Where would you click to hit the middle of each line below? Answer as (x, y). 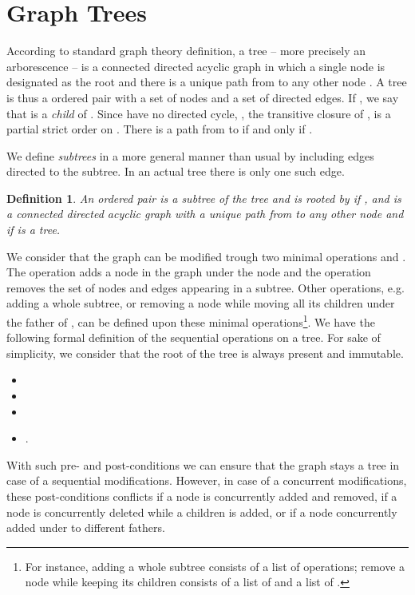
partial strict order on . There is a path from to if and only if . (160, 129)
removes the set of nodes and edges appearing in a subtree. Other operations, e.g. (206, 287)
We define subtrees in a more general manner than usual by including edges (190, 155)
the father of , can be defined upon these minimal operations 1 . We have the (191, 321)
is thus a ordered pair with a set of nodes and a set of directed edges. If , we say (203, 97)
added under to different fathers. (86, 528)
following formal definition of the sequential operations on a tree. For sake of (194, 337)
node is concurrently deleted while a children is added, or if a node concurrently (202, 512)
